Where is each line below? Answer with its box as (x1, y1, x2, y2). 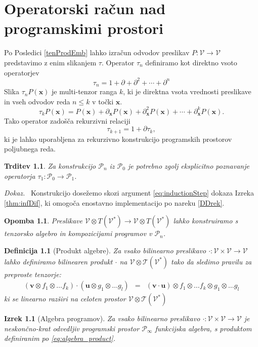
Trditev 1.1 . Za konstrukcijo (4, 160, 96, 171)
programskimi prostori (4, 18, 164, 38)
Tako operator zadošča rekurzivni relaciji (4, 115, 131, 126)
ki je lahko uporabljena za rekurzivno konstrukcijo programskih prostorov (4, 133, 232, 144)
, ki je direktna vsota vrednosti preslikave (123, 86, 251, 97)
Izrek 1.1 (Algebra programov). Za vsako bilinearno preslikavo (4, 313, 200, 324)
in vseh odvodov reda (4, 96, 70, 106)
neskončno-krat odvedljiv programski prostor (4, 323, 140, 333)
